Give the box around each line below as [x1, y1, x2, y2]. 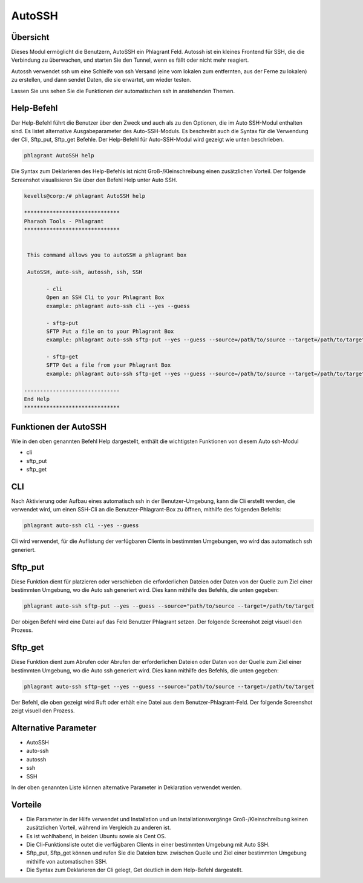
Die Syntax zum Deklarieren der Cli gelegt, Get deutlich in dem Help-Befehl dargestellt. [26, 866, 243, 874]
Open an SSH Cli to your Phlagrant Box [46, 294, 165, 301]
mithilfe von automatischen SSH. [26, 858, 108, 865]
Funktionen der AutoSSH [11, 421, 107, 432]
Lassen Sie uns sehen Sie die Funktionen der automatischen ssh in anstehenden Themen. [11, 87, 235, 94]
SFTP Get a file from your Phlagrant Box [46, 362, 171, 369]
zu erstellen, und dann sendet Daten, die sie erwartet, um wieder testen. [11, 76, 192, 84]
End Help [24, 396, 50, 402]
